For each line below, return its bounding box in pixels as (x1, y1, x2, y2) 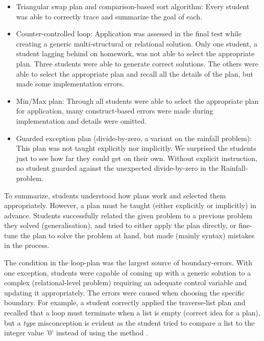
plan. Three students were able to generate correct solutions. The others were (16, 58, 258, 69)
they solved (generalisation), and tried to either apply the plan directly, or (4, 220, 236, 231)
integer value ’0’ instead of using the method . (4, 327, 148, 338)
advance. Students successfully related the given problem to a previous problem (4, 210, 253, 220)
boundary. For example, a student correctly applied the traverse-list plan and (4, 297, 246, 308)
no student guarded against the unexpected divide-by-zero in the (16, 163, 219, 173)
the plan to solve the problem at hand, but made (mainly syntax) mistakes (20, 230, 255, 240)
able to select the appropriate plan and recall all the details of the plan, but (16, 68, 254, 79)
